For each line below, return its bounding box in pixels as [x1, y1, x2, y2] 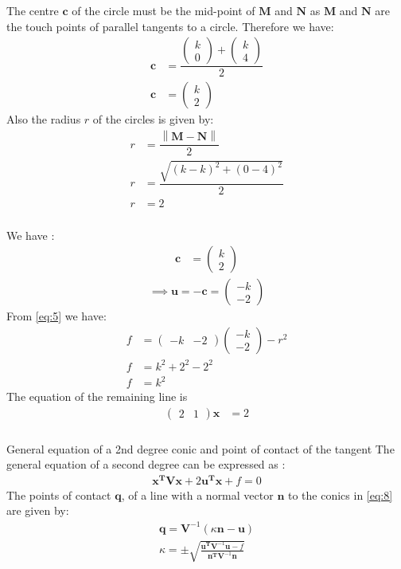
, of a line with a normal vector [121, 486, 274, 503]
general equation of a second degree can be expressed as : [6, 456, 286, 473]
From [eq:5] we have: [6, 308, 107, 324]
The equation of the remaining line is [6, 388, 188, 405]
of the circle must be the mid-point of [72, 2, 255, 18]
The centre [6, 2, 59, 18]
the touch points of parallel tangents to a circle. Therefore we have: [6, 18, 334, 34]
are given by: [6, 502, 69, 519]
